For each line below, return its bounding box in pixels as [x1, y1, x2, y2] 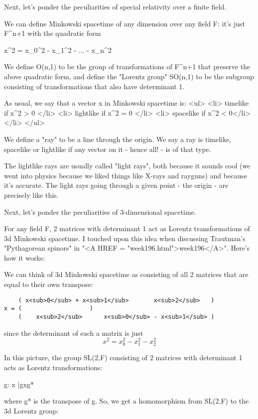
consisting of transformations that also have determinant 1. [4, 81, 185, 91]
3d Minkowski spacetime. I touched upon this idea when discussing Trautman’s [4, 233, 246, 243]
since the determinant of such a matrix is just [4, 327, 143, 338]
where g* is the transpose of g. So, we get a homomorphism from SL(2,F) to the [4, 396, 249, 406]
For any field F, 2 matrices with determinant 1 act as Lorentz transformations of [4, 223, 250, 234]
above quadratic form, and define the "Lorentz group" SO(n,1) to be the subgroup [4, 71, 254, 81]
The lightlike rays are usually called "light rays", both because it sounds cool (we [4, 160, 251, 171]
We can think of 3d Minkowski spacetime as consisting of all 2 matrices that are [4, 269, 249, 279]
